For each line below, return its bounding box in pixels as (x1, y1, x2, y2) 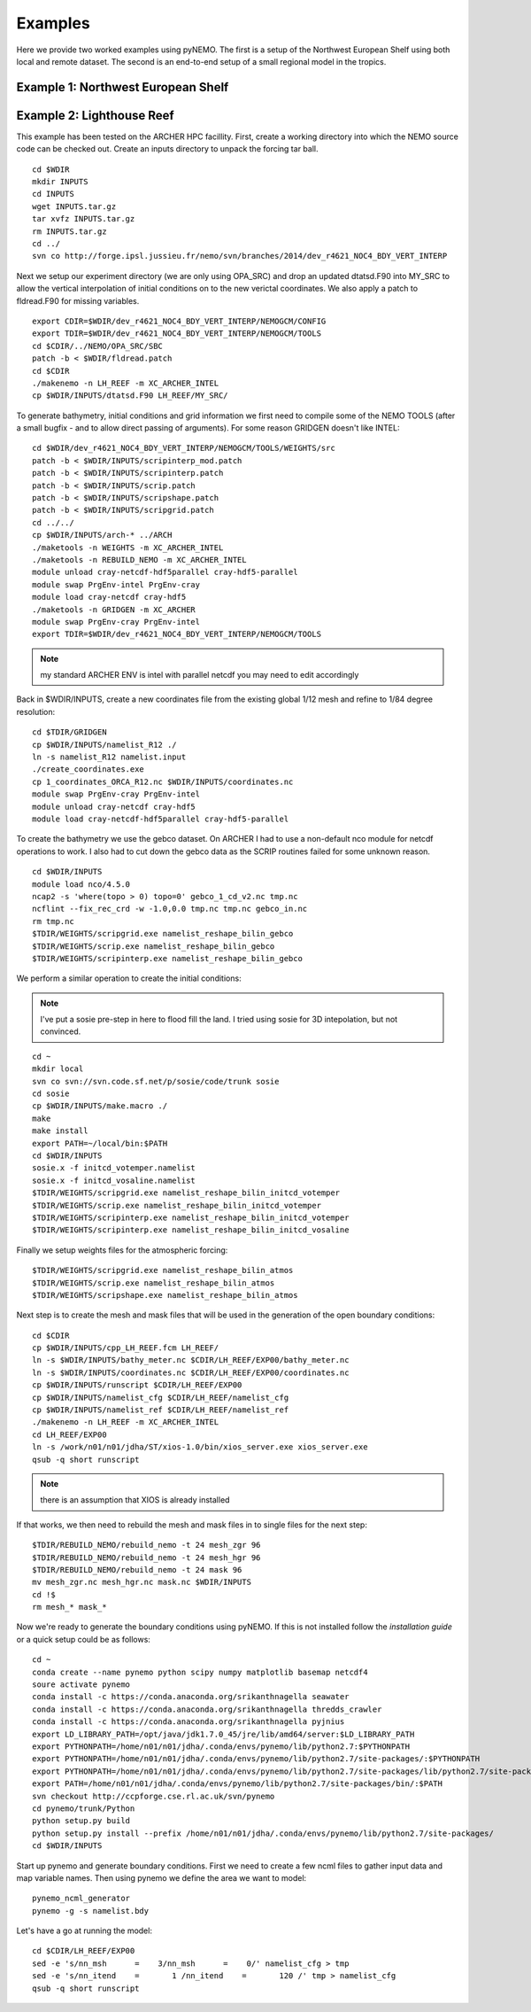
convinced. (40, 1026, 81, 1037)
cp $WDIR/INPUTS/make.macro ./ (32, 1101, 168, 1111)
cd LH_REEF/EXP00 (32, 1429, 107, 1440)
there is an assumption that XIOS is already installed (40, 1495, 230, 1505)
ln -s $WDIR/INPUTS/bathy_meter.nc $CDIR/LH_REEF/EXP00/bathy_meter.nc (32, 1356, 350, 1365)
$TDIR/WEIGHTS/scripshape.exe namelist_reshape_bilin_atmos (32, 1290, 298, 1300)
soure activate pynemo (32, 1680, 131, 1690)
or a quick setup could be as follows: (16, 1634, 150, 1644)
